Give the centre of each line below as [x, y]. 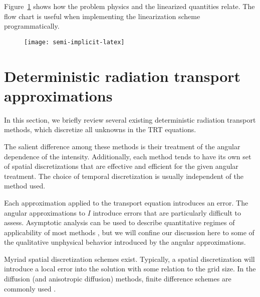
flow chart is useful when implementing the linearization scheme [102, 16]
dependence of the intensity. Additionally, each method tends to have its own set [128, 156]
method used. [25, 186]
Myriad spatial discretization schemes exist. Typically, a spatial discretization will [129, 259]
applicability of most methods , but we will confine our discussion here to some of [129, 232]
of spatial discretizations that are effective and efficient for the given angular [121, 166]
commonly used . [30, 288]
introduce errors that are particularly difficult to [167, 212]
